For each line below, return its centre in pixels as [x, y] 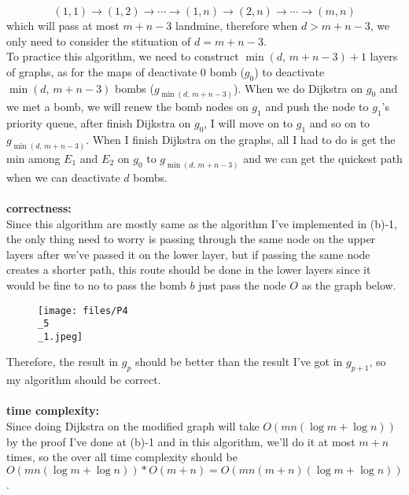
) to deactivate [289, 71]
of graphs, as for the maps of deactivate [102, 71]
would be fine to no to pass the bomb [96, 284]
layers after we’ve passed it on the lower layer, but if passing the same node [188, 254]
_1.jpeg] [61, 336]
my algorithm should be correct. [84, 380]
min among [33, 158]
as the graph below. [349, 284]
